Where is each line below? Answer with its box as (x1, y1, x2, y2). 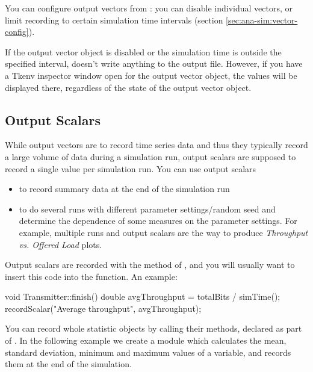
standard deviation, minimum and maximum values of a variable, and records (5, 346, 291, 358)
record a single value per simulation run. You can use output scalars (5, 162, 256, 175)
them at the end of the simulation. (5, 358, 132, 370)
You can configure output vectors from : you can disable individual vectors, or (5, 2, 293, 14)
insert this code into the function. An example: (5, 270, 178, 282)
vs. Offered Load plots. (19, 238, 102, 250)
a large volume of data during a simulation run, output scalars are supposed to (5, 150, 296, 163)
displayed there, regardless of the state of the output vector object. (5, 81, 252, 93)
